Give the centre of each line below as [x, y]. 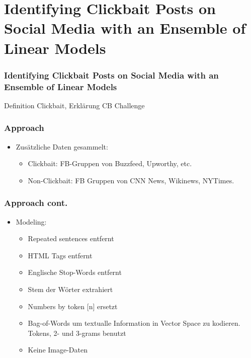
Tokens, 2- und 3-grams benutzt [77, 333]
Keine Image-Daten [58, 350]
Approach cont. [36, 203]
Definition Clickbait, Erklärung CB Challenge [74, 105]
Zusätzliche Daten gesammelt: [62, 146]
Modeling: [31, 221]
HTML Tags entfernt [60, 255]
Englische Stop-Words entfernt [75, 272]
